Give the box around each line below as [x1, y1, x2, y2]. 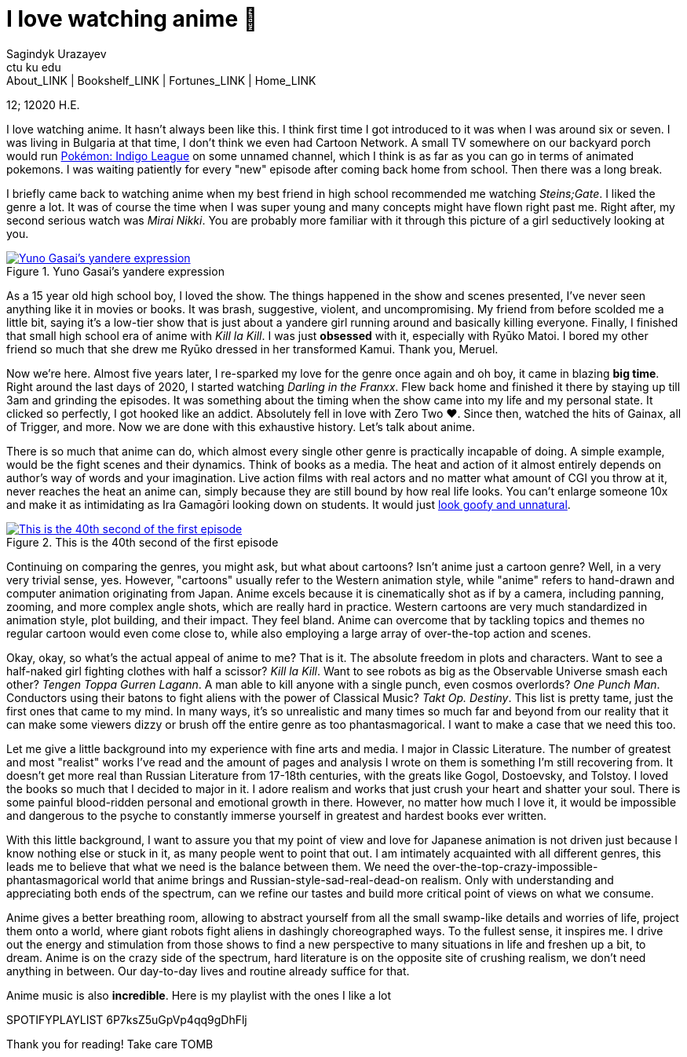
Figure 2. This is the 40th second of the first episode [6, 535, 279, 549]
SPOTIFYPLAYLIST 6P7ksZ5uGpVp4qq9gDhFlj [6, 1012, 247, 1026]
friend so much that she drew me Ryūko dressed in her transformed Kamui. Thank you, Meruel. [6, 342, 499, 356]
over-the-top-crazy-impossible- [433, 859, 598, 873]
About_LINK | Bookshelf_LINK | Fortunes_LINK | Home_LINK [6, 73, 316, 87]
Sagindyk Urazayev [6, 46, 107, 60]
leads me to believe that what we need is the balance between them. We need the [6, 859, 430, 873]
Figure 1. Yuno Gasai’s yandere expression [6, 264, 225, 278]
